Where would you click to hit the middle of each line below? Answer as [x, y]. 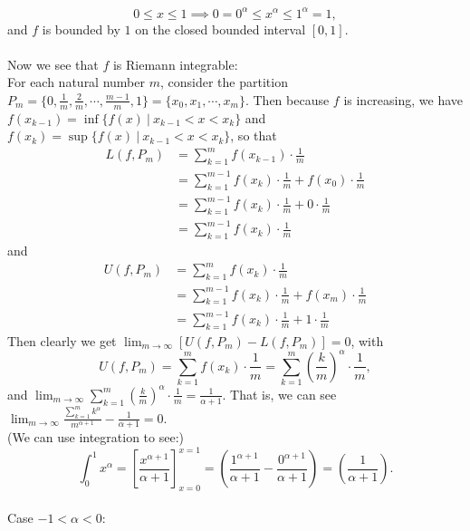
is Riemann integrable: [175, 64]
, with [367, 340]
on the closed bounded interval [221, 29]
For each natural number [76, 82]
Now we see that [53, 64]
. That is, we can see [279, 394]
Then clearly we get [62, 340]
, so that [254, 135]
